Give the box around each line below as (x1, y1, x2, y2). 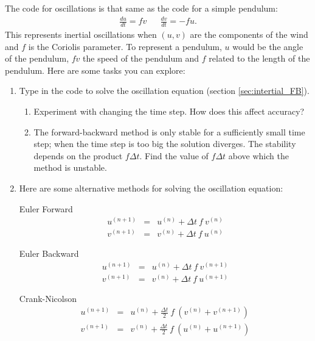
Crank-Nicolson (19, 292, 77, 304)
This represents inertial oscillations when (5, 27, 157, 40)
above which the (228, 149, 289, 162)
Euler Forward (19, 202, 73, 215)
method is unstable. (33, 161, 107, 174)
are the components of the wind (190, 27, 308, 40)
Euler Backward (19, 247, 79, 260)
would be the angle (232, 40, 303, 52)
